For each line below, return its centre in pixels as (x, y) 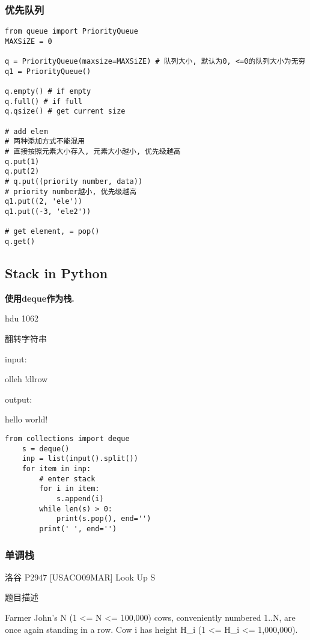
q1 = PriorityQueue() (48, 71)
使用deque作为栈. (40, 298)
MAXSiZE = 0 (29, 41)
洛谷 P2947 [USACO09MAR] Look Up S (80, 577)
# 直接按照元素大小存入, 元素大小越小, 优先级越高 (93, 152)
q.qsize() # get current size (65, 111)
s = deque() (46, 449)
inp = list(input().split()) (80, 459)
